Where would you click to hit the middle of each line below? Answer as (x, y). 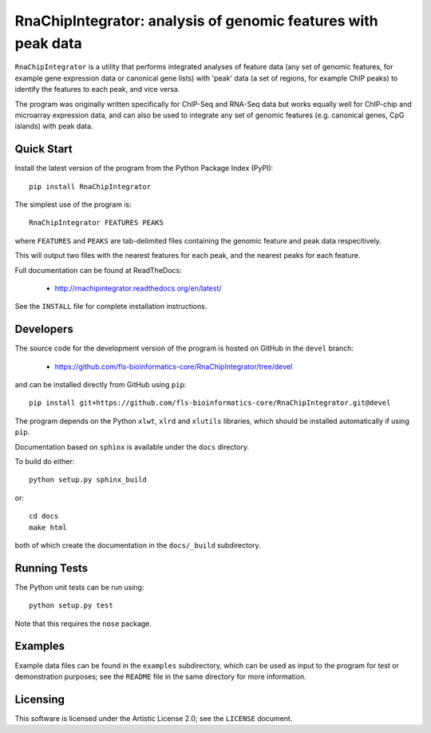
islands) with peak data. (54, 126)
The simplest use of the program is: (73, 204)
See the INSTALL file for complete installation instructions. (111, 307)
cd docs (44, 516)
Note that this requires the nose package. (83, 624)
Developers (44, 329)
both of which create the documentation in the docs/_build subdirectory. (138, 545)
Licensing (40, 699)
